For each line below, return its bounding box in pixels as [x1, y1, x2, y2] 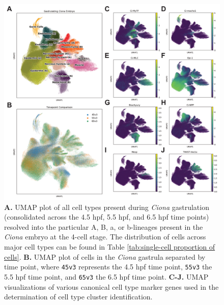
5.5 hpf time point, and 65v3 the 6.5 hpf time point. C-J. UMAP [4, 271, 209, 282]
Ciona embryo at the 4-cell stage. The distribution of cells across [4, 231, 206, 242]
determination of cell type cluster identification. [4, 291, 153, 302]
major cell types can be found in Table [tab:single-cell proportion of [4, 241, 215, 252]
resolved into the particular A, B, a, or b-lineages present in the [4, 221, 203, 232]
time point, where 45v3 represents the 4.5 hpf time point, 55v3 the [4, 261, 212, 272]
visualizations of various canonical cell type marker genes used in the [4, 281, 219, 292]
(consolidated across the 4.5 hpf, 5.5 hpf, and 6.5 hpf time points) [4, 211, 209, 222]
